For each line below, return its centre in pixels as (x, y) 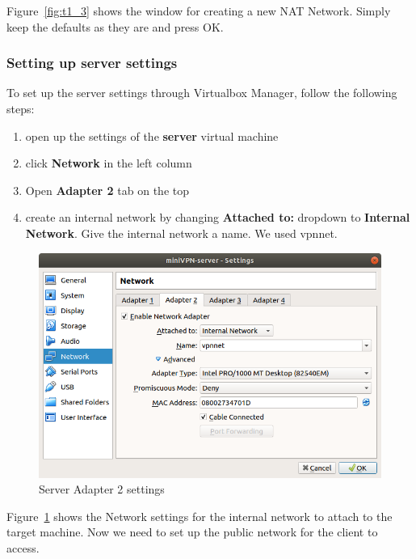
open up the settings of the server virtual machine (152, 136)
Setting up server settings (92, 63)
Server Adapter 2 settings (102, 489)
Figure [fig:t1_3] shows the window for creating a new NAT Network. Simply (199, 11)
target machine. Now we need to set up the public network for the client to (192, 532)
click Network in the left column (109, 163)
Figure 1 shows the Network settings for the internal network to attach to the (200, 516)
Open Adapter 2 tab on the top (107, 190)
